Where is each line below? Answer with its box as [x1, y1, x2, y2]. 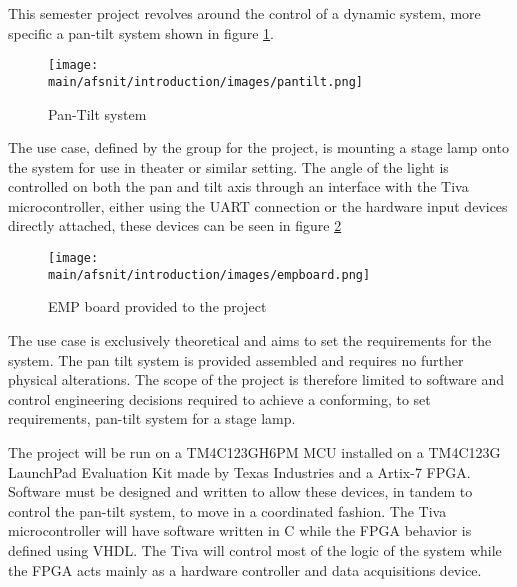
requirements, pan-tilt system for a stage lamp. [8, 408, 296, 429]
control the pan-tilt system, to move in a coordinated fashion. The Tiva [8, 500, 447, 521]
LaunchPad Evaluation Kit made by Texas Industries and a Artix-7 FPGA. [8, 461, 471, 482]
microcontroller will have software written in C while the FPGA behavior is [8, 520, 472, 541]
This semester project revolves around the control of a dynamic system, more [8, 3, 481, 23]
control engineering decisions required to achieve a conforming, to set [8, 388, 431, 409]
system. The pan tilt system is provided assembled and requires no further [8, 349, 464, 370]
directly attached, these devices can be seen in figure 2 [8, 215, 342, 236]
